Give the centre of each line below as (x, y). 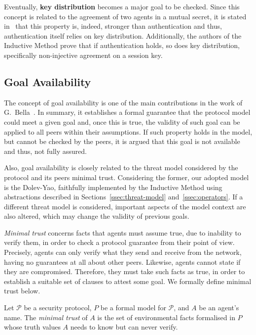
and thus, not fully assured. (45, 151)
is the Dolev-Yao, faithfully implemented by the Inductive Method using (113, 187)
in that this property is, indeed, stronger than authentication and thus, (113, 26)
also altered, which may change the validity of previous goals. (97, 216)
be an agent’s (219, 308)
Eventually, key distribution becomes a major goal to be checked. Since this (122, 6)
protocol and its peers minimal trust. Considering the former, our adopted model (127, 177)
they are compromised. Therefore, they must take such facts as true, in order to (125, 271)
